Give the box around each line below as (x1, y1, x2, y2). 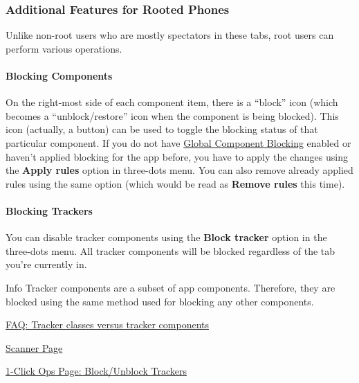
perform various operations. (6, 41, 122, 55)
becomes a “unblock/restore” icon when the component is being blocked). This (6, 108, 339, 123)
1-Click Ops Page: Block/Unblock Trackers (6, 364, 187, 378)
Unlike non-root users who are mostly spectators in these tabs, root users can (6, 28, 334, 42)
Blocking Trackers (6, 203, 93, 217)
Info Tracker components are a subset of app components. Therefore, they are (6, 280, 335, 294)
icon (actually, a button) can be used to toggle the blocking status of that (6, 122, 318, 136)
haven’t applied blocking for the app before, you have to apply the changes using (6, 149, 348, 163)
